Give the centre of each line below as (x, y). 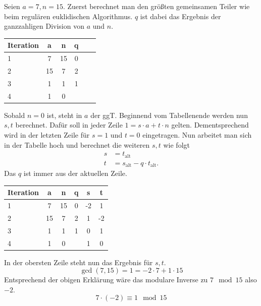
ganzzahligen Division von (44, 26)
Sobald (15, 115)
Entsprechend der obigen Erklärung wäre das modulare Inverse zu (106, 280)
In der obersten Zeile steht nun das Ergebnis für (79, 262)
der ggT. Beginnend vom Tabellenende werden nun (169, 115)
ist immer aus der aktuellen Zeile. (75, 173)
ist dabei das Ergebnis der (180, 16)
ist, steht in (64, 115)
